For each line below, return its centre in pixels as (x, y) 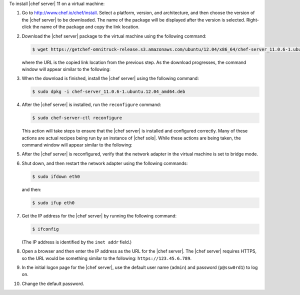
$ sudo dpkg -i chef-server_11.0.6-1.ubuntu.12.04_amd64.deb (109, 92)
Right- (253, 19)
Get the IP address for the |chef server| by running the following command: (99, 215)
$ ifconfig (45, 229)
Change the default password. (53, 283)
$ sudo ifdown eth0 (56, 176)
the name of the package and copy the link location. (86, 27)
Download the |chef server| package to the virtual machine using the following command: (114, 36)
